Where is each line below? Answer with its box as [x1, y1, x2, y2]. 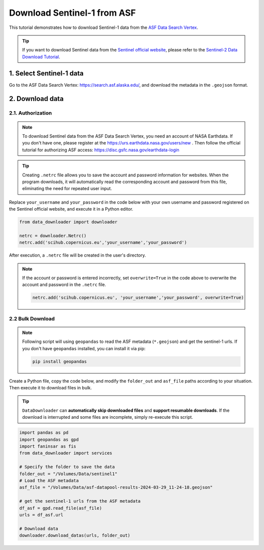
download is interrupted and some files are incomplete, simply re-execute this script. [22, 414, 193, 420]
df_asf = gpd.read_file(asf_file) [19, 505, 102, 511]
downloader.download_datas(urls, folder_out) [19, 533, 131, 538]
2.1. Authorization [9, 110, 52, 117]
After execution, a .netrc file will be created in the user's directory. [9, 252, 146, 258]
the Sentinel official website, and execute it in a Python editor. [9, 206, 133, 212]
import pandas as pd [19, 430, 68, 435]
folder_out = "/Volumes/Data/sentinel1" [19, 471, 117, 477]
